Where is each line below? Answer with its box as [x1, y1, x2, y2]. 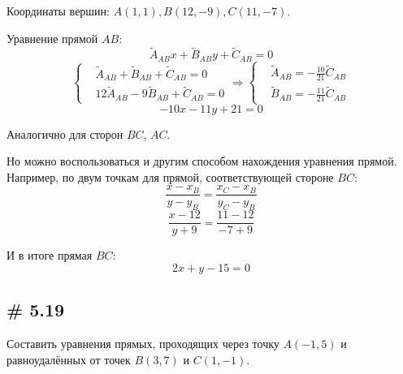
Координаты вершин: [6, 2, 110, 19]
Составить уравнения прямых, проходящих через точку [6, 335, 279, 352]
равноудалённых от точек [6, 350, 131, 368]
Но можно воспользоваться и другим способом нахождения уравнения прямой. [6, 153, 397, 170]
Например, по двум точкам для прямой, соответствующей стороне [6, 168, 334, 185]
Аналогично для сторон [6, 125, 123, 142]
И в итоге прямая [6, 247, 93, 264]
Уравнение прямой [6, 29, 98, 46]
